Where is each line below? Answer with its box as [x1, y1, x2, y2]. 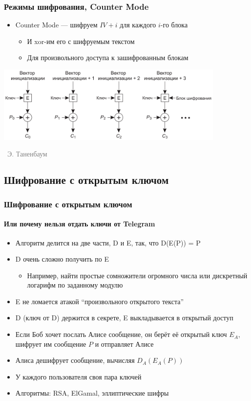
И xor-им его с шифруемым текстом [27, 36, 135, 46]
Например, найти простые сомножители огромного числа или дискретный [27, 270, 248, 280]
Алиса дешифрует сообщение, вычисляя [15, 355, 135, 365]
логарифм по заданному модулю [27, 280, 123, 290]
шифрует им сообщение [15, 338, 86, 349]
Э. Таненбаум [7, 148, 47, 158]
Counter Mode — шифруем [15, 20, 98, 30]
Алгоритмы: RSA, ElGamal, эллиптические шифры [15, 388, 169, 398]
